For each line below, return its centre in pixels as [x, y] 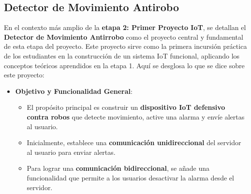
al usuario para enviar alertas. [71, 152]
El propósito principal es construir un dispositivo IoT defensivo [126, 107]
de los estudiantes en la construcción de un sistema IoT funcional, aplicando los [122, 55]
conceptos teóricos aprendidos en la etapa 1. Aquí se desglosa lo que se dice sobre [124, 65]
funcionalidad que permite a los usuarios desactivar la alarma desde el [130, 177]
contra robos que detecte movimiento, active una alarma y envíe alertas [136, 116]
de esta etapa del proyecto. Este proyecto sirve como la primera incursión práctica [125, 46]
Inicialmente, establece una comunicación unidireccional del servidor [134, 142]
